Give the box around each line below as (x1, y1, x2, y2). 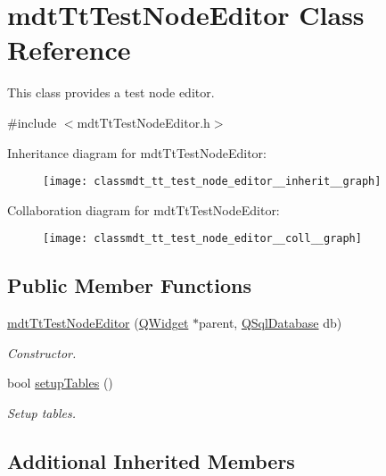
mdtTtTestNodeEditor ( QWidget (7, 313, 189, 332)
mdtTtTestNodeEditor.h (77, 113, 210, 131)
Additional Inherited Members (7, 447, 295, 474)
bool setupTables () (7, 373, 113, 392)
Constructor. (7, 343, 77, 362)
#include (7, 113, 57, 131)
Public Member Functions (7, 271, 251, 299)
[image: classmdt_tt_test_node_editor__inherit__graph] (43, 175, 382, 188)
